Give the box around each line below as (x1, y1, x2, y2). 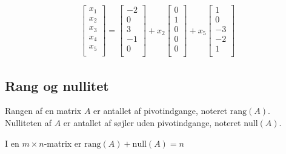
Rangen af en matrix (5, 104, 82, 117)
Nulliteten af (5, 116, 52, 129)
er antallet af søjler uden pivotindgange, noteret (63, 116, 241, 129)
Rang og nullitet (5, 76, 109, 95)
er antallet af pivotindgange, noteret (93, 104, 228, 117)
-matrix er (44, 136, 82, 149)
